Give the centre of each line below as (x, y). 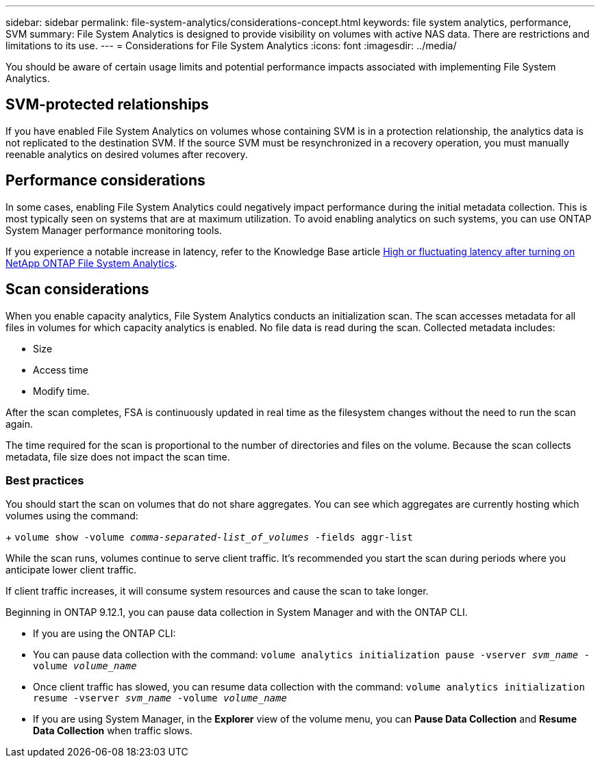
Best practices (45, 480)
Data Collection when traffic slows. (113, 731)
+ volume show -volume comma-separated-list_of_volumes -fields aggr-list (209, 537)
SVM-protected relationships (107, 105)
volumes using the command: (72, 516)
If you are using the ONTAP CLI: (104, 634)
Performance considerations (105, 181)
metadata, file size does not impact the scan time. (118, 456)
